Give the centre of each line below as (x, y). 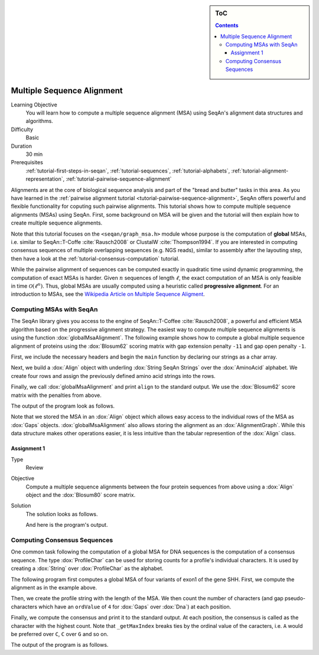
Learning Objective (34, 105)
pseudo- (295, 598)
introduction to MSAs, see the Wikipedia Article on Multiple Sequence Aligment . (108, 294)
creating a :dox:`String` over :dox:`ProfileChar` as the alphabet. (87, 568)
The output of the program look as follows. (63, 406)
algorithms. (39, 121)
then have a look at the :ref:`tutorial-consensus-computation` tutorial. (95, 258)
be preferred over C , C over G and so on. (60, 634)
